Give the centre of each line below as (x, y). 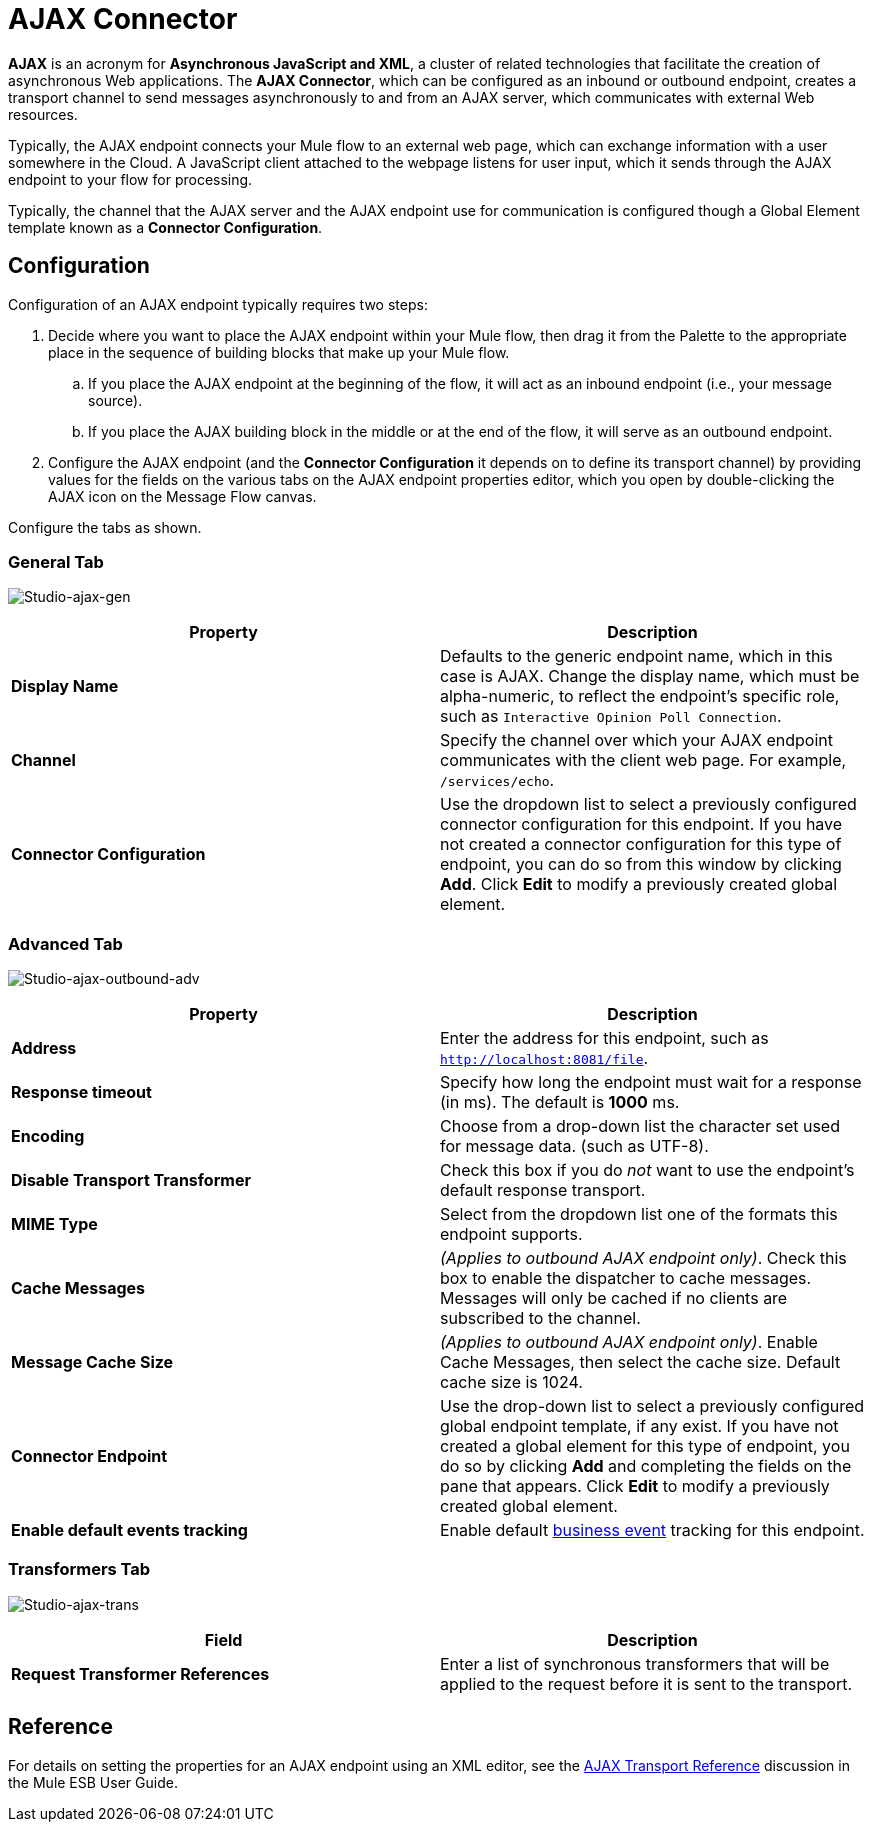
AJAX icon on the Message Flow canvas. (182, 496)
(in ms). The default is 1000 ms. (560, 1102)
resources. (43, 114)
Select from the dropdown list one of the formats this (639, 1214)
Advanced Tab (65, 943)
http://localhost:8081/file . (544, 1058)
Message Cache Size (92, 1362)
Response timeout (81, 1092)
